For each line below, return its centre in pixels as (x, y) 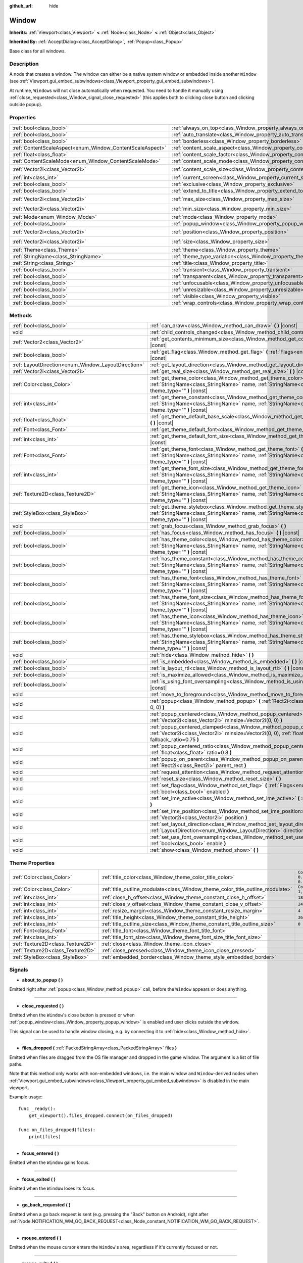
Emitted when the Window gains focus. (49, 1162)
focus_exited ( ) (39, 1179)
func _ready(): (37, 1108)
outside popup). (26, 105)
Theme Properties (32, 863)
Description (24, 64)
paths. (16, 1064)
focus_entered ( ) (40, 1153)
